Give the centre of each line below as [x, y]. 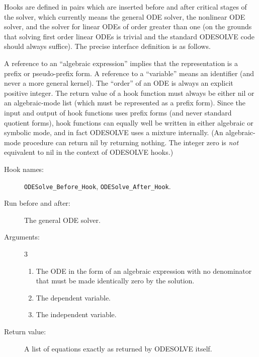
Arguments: [22, 237]
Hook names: [24, 169]
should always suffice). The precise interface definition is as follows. [107, 46]
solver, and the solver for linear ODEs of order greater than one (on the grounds [128, 26]
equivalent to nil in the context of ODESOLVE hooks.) [89, 152]
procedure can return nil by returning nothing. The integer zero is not [131, 142]
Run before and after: [37, 203]
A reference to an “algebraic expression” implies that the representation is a [121, 63]
